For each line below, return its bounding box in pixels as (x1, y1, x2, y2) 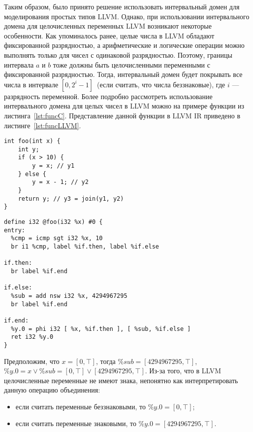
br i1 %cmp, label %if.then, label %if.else (11, 243, 159, 250)
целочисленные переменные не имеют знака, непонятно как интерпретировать (4, 375, 238, 385)
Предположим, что (4, 356, 60, 366)
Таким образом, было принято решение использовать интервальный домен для (4, 1, 240, 11)
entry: (4, 226, 25, 234)
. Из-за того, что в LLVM (145, 365, 221, 376)
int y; (18, 145, 39, 153)
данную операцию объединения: (4, 385, 100, 395)
